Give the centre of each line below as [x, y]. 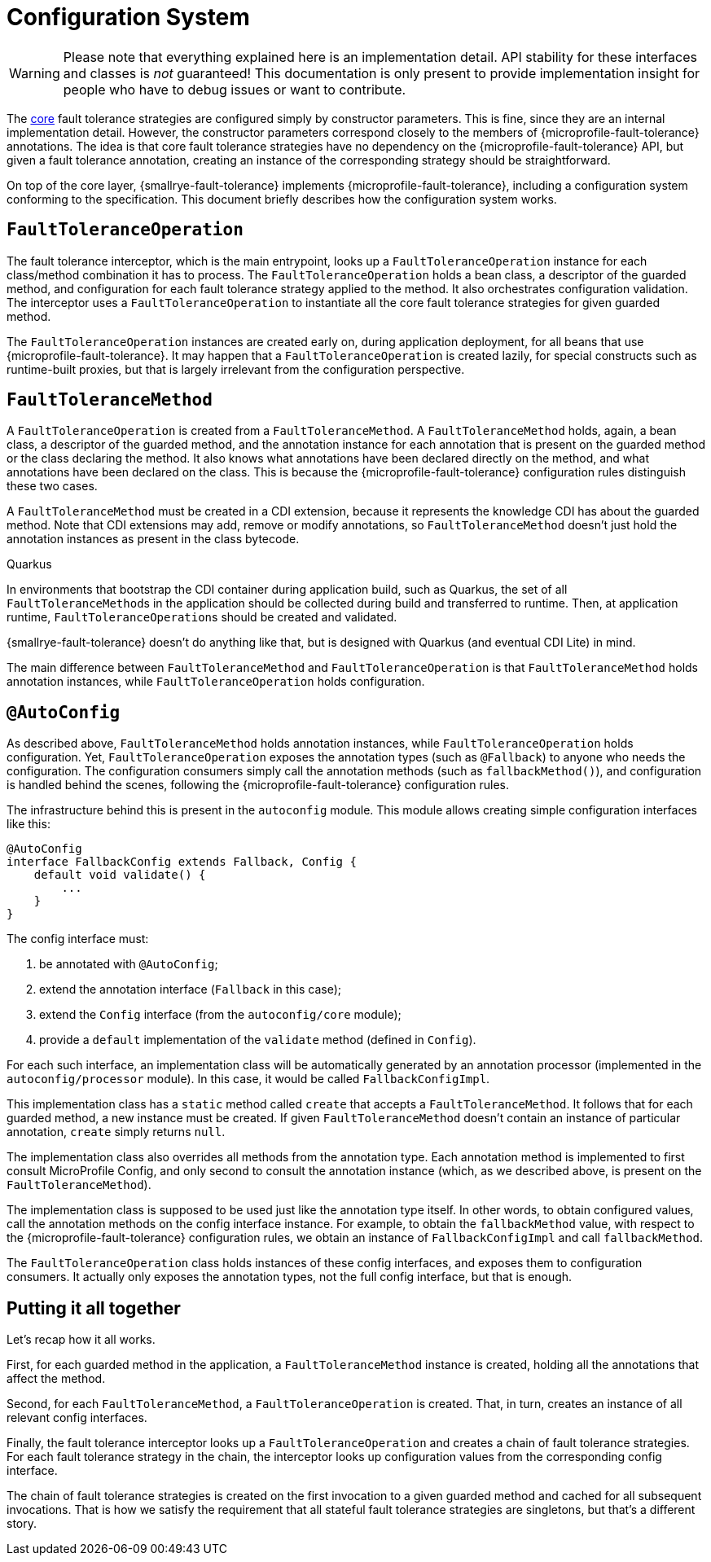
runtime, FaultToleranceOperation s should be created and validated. [202, 617]
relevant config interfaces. [77, 1418]
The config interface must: [78, 939]
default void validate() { [120, 875]
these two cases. [52, 486]
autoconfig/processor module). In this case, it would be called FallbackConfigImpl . [248, 1079]
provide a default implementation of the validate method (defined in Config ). [258, 1040]
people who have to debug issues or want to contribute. [235, 89]
